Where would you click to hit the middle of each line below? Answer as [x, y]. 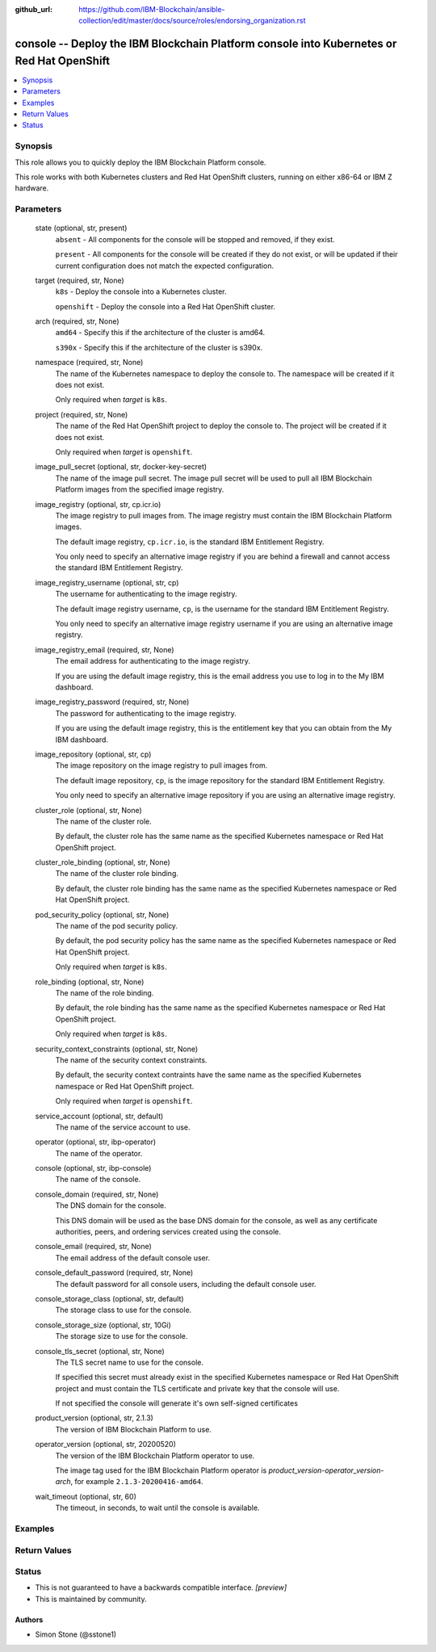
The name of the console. [98, 1180]
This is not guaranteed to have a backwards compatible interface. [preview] [161, 1587]
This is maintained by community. [91, 1599]
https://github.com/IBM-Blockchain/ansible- [152, 9]
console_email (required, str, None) [94, 1247]
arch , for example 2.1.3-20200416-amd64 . [129, 1482]
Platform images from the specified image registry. [140, 489]
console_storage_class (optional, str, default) [110, 1298]
